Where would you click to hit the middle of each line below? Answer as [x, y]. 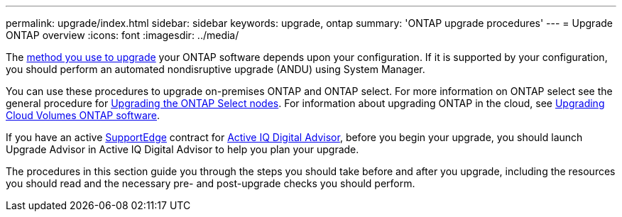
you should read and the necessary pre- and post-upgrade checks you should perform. [211, 183]
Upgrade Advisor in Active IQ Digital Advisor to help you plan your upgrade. [182, 149]
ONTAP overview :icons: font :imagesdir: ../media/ [122, 35]
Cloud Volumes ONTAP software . [83, 115]
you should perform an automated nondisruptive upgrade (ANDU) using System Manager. [215, 69]
